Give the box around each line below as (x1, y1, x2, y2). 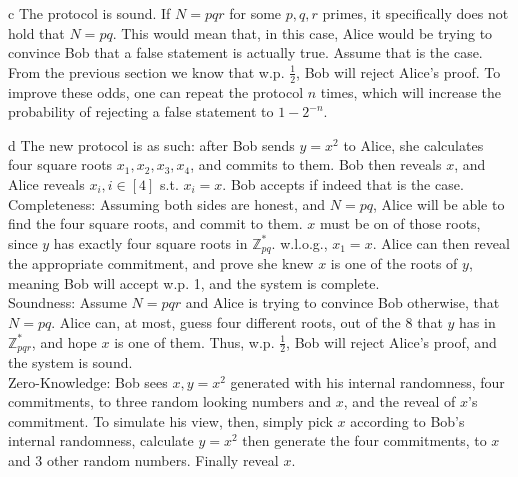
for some (229, 3, 282, 23)
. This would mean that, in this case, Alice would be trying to (112, 22, 493, 43)
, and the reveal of (343, 391, 456, 412)
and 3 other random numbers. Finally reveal (8, 450, 279, 471)
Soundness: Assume (8, 292, 127, 313)
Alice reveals (8, 173, 85, 194)
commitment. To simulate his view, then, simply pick (8, 410, 333, 431)
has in (459, 312, 496, 332)
